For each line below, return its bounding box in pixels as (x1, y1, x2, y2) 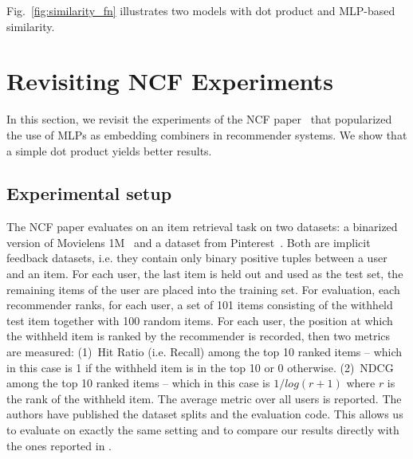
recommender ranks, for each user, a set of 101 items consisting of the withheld (6, 296, 393, 313)
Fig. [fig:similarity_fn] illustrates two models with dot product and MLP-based (6, 2, 395, 18)
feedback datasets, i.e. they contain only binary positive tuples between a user (6, 249, 387, 266)
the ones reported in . (6, 437, 112, 453)
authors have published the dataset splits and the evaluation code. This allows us (6, 406, 403, 422)
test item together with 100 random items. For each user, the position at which (6, 312, 393, 328)
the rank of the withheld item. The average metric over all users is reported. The (6, 390, 402, 406)
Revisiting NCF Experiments (6, 65, 333, 97)
